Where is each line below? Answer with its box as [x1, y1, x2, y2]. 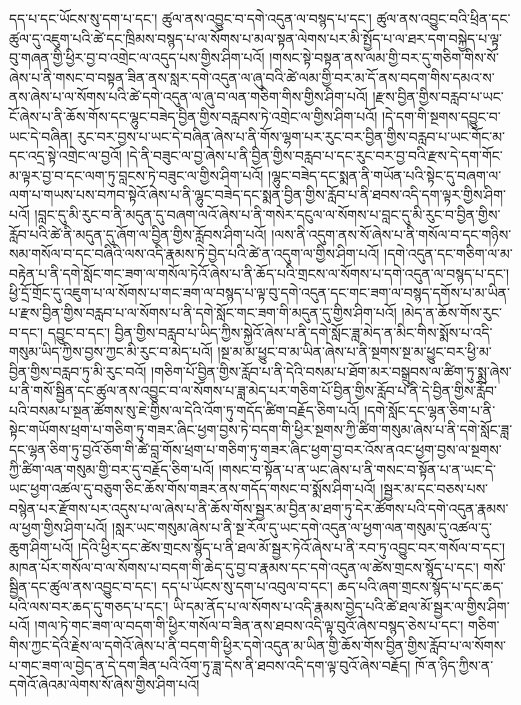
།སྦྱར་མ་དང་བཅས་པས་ [380, 478, 489, 499]
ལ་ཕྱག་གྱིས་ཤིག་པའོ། [9, 517, 108, 538]
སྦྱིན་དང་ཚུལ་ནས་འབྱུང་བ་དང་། [9, 576, 157, 597]
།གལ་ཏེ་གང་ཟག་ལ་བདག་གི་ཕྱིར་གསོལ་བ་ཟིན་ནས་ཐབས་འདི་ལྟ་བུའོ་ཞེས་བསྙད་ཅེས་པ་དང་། [34, 615, 464, 636]
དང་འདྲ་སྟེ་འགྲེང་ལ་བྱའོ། [9, 145, 122, 166]
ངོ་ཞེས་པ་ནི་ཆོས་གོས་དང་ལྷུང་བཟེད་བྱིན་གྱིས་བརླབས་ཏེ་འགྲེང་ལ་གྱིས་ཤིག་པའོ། [9, 105, 378, 126]
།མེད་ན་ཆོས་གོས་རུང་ [401, 301, 503, 322]
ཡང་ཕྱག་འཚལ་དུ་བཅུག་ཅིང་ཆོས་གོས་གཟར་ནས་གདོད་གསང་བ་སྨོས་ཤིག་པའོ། [9, 478, 376, 499]
